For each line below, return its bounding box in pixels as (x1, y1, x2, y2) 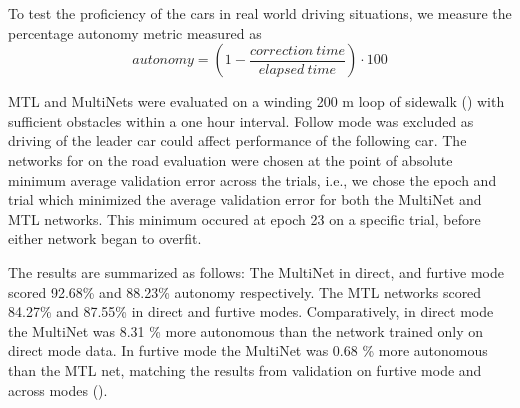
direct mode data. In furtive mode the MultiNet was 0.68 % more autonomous (8, 340, 488, 361)
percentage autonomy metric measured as (8, 22, 262, 43)
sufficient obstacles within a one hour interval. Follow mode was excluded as (8, 110, 474, 131)
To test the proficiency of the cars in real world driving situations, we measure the (8, 3, 512, 23)
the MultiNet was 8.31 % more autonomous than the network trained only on (8, 320, 484, 341)
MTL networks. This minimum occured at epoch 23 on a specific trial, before (8, 208, 481, 229)
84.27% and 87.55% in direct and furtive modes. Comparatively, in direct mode (8, 301, 494, 322)
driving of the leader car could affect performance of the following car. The (8, 130, 467, 151)
